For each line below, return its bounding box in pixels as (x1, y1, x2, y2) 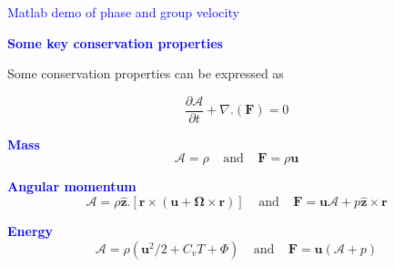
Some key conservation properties (7, 33, 223, 52)
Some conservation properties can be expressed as (7, 64, 284, 83)
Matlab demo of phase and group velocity (7, 3, 239, 21)
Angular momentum (7, 177, 137, 196)
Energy (7, 221, 54, 241)
